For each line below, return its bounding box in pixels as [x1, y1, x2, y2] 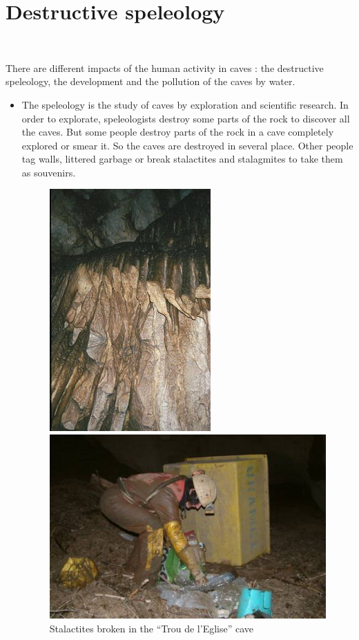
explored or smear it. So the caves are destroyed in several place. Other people [21, 138, 353, 152]
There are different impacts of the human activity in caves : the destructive [6, 60, 324, 75]
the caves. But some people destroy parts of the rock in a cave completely [21, 125, 334, 139]
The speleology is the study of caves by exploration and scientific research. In [21, 97, 349, 111]
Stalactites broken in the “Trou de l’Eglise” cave [49, 621, 253, 635]
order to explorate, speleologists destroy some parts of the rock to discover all [21, 111, 350, 125]
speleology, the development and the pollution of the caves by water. [6, 74, 295, 89]
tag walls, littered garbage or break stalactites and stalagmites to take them [21, 152, 343, 166]
